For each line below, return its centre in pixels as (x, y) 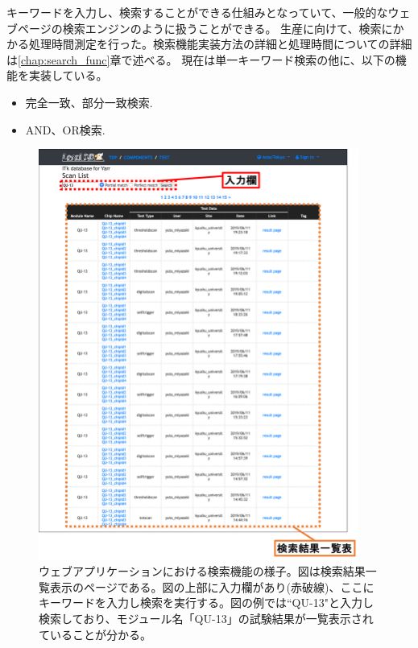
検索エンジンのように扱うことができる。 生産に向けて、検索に (228, 28)
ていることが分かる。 (95, 634)
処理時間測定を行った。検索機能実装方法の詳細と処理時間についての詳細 (220, 44)
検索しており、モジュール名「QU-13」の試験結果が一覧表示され (206, 619)
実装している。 (68, 75)
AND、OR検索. (65, 129)
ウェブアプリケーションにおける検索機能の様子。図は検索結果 (202, 571)
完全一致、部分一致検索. (89, 102)
